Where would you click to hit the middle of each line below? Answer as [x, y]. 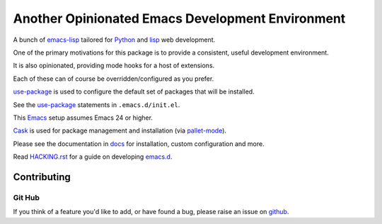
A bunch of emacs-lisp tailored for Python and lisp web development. [114, 40]
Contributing [42, 177]
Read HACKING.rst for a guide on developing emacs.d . [93, 157]
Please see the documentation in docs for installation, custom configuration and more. [139, 144]
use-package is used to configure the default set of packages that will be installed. [134, 91]
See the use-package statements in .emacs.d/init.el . [97, 105]
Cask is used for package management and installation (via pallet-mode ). [120, 130]
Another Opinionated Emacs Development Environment [179, 18]
